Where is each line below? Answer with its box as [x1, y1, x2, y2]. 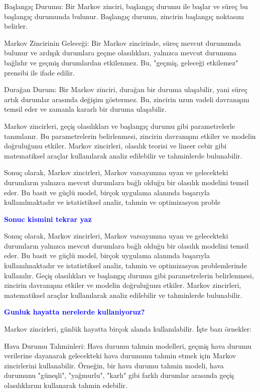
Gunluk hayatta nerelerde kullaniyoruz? [4, 306, 145, 317]
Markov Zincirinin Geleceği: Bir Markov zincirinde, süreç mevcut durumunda [4, 37, 241, 48]
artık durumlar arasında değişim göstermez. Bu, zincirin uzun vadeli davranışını [4, 94, 249, 104]
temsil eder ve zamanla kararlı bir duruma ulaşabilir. [4, 104, 167, 114]
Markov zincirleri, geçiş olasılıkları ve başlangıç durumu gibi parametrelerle [4, 120, 235, 131]
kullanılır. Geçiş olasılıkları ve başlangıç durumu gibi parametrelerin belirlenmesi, [4, 270, 254, 280]
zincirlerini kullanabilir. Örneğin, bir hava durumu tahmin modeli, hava [4, 360, 224, 370]
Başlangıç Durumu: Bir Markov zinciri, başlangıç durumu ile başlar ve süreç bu [4, 1, 248, 11]
